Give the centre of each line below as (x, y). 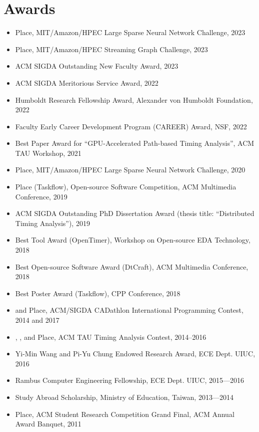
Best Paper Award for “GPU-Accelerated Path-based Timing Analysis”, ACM (135, 143)
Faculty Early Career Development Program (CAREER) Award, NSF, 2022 (131, 126)
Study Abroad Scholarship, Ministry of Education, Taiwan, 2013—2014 (124, 397)
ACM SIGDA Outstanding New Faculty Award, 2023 (97, 66)
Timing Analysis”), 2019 (52, 223)
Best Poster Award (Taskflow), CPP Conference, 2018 (98, 293)
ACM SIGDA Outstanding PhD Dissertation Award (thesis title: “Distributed (135, 213)
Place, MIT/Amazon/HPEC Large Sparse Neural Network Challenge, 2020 (130, 170)
